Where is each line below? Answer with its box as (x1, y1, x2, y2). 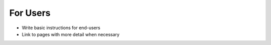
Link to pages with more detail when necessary (22, 31, 120, 37)
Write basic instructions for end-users (22, 25, 100, 31)
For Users (9, 7, 51, 18)
